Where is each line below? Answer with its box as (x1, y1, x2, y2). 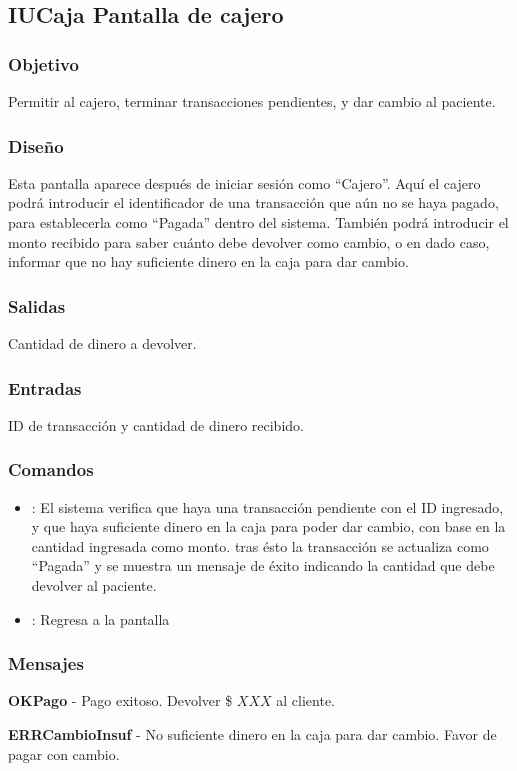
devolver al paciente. (31, 575, 157, 595)
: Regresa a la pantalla (31, 608, 170, 629)
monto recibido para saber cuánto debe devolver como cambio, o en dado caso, (8, 231, 490, 252)
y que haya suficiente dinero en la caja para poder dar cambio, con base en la (31, 516, 506, 537)
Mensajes (8, 651, 84, 676)
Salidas (8, 293, 66, 318)
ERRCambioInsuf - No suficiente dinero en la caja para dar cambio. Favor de (8, 724, 497, 744)
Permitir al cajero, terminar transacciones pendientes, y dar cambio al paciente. (8, 91, 496, 111)
